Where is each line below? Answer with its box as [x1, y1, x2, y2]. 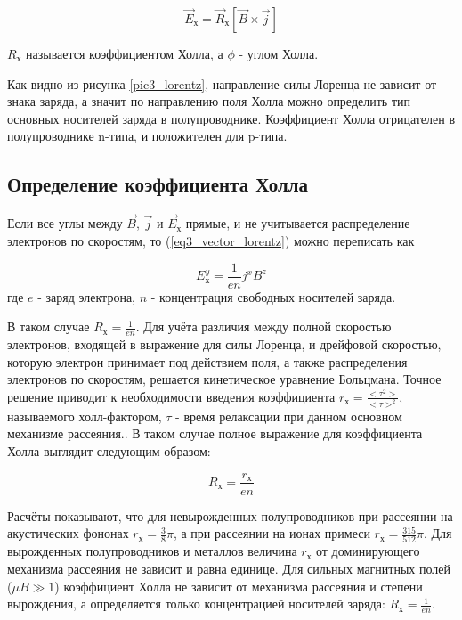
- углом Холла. [239, 45, 319, 62]
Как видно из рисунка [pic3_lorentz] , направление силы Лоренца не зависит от [7, 74, 437, 93]
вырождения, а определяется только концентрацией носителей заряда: [7, 594, 385, 613]
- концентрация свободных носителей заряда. [150, 287, 396, 306]
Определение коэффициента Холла [7, 170, 308, 198]
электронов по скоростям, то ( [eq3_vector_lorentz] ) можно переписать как [7, 231, 415, 249]
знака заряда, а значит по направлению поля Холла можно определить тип [7, 92, 410, 110]
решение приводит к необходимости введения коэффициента [7, 387, 336, 405]
